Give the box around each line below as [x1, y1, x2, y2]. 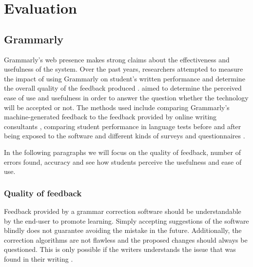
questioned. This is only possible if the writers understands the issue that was [4, 244, 236, 254]
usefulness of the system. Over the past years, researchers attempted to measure [4, 64, 243, 74]
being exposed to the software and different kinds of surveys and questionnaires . [4, 131, 245, 141]
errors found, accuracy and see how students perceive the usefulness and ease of [4, 156, 242, 167]
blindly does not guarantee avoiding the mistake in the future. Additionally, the [4, 225, 242, 235]
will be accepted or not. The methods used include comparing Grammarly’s [4, 102, 230, 112]
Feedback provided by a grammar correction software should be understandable [4, 206, 241, 216]
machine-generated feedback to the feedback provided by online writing [4, 112, 217, 122]
